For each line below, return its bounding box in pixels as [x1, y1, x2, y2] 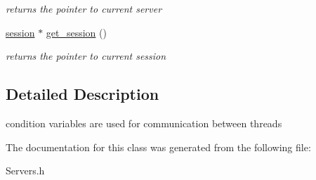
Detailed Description [6, 83, 159, 105]
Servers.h [6, 163, 45, 178]
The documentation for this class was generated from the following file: [6, 139, 311, 154]
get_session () [46, 25, 107, 39]
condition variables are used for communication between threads [6, 115, 282, 130]
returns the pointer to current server [6, 1, 162, 15]
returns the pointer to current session [6, 49, 166, 63]
